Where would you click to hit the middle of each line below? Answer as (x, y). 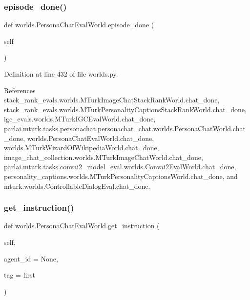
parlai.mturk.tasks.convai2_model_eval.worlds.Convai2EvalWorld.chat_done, (120, 167)
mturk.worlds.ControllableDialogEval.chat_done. (77, 186)
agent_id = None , (31, 258)
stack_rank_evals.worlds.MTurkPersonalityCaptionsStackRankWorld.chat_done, (125, 109)
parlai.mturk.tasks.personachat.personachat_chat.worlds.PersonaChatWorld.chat (125, 128)
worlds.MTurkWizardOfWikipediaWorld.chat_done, (82, 148)
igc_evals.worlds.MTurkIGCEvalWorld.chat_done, (80, 119)
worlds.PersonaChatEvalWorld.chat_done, (91, 138)
